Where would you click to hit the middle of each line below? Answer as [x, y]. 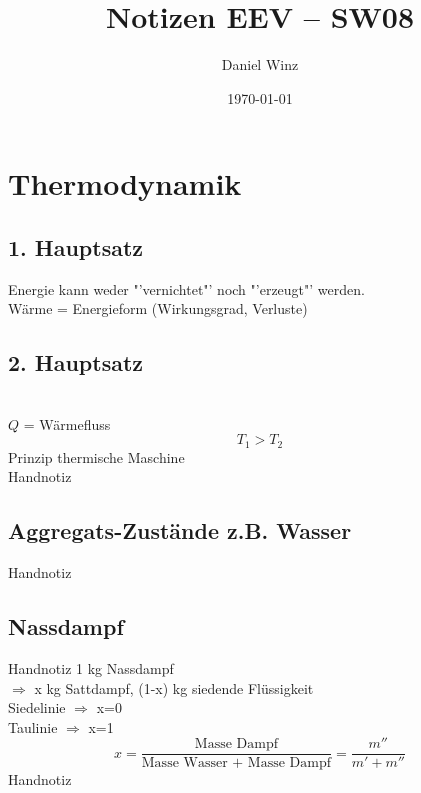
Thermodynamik [125, 183]
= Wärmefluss [67, 423]
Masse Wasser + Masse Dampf [236, 763]
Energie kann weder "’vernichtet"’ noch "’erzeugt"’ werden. [186, 288]
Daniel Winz [260, 64]
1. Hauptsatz [76, 246]
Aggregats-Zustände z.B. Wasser [180, 530]
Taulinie [33, 726]
